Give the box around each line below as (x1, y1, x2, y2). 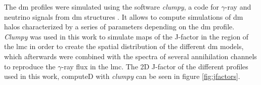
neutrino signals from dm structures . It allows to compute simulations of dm (4, 11, 243, 22)
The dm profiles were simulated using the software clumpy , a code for (4, 2, 219, 12)
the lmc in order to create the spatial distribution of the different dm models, (4, 41, 244, 52)
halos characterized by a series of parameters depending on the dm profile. (4, 21, 235, 32)
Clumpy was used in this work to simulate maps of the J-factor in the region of (4, 31, 249, 41)
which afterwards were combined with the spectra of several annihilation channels (4, 51, 257, 61)
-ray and (225, 2, 251, 12)
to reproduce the (4, 61, 56, 71)
